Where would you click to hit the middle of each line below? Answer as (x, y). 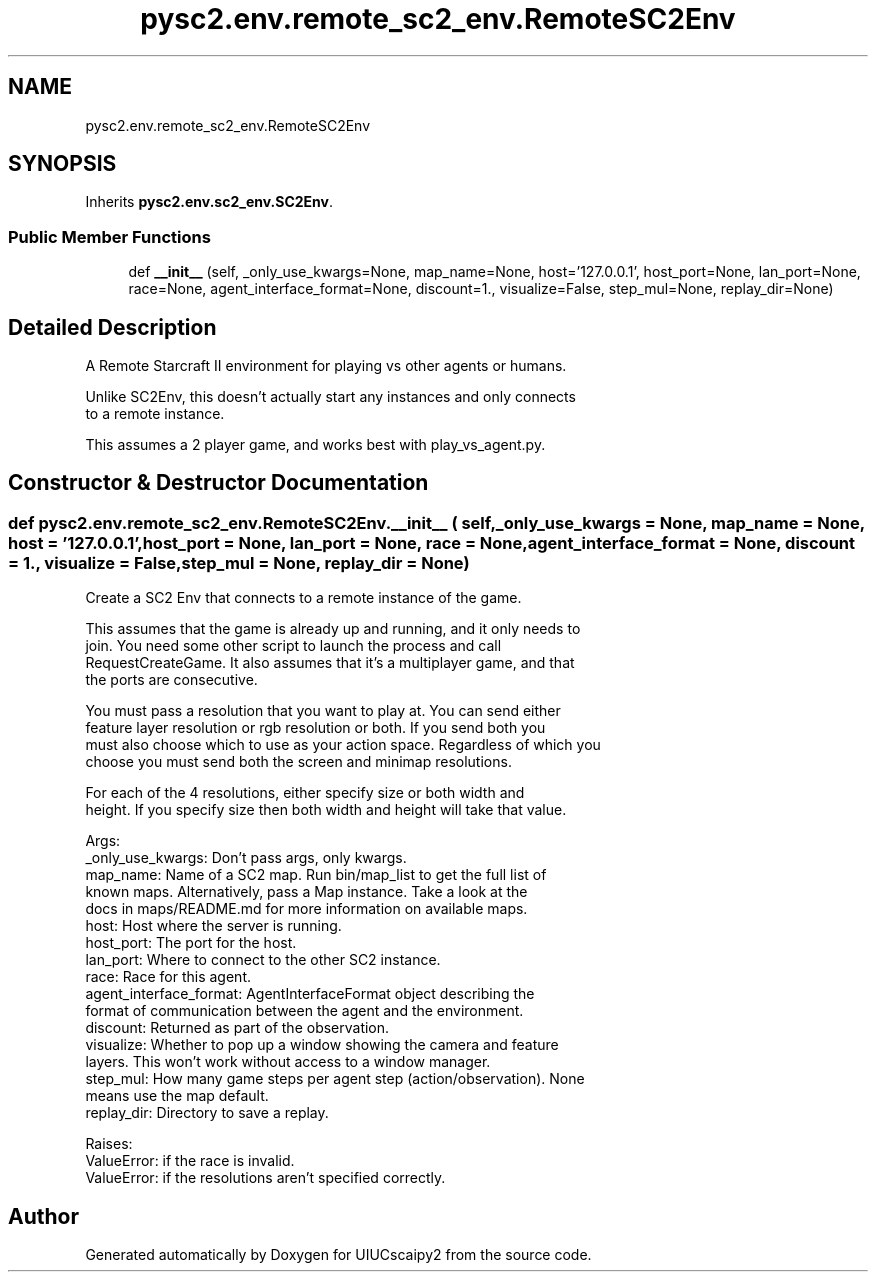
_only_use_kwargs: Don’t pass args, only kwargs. (246, 858)
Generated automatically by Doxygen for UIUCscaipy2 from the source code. (338, 1255)
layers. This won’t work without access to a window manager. (288, 1062)
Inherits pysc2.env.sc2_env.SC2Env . (209, 202)
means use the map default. (177, 1096)
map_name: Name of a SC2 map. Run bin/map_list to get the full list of (316, 875)
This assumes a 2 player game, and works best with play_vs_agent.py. (315, 445)
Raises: (109, 1144)
